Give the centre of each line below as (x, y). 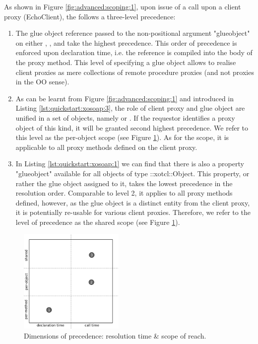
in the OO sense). (42, 82)
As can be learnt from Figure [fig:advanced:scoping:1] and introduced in (125, 98)
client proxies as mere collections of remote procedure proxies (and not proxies (135, 72)
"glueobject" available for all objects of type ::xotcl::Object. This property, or (132, 173)
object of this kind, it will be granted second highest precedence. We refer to (132, 127)
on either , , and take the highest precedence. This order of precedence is (126, 42)
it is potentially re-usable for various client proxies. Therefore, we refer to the (133, 212)
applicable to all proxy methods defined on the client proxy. (106, 147)
